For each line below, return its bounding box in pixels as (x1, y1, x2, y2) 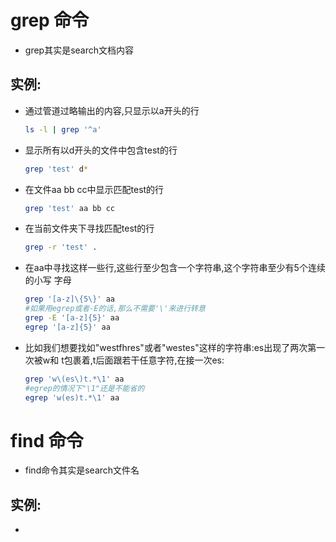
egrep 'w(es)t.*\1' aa (24, 392, 120, 403)
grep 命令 (10, 9, 90, 32)
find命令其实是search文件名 (24, 464, 140, 476)
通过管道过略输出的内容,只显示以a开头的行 (24, 104, 200, 116)
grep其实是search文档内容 (24, 44, 135, 56)
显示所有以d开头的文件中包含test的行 (24, 144, 178, 156)
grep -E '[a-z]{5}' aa (24, 313, 120, 323)
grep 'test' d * (24, 164, 89, 174)
